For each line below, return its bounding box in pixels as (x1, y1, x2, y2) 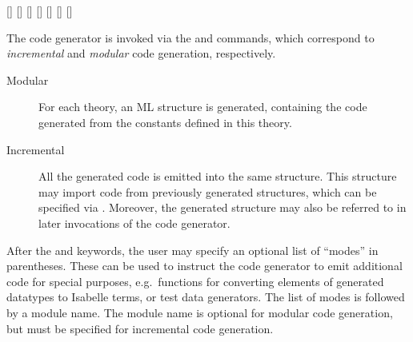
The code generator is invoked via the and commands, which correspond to (6, 29, 375, 46)
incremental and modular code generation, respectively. (6, 45, 276, 62)
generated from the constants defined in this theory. (38, 113, 292, 130)
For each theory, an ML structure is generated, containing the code (38, 98, 367, 115)
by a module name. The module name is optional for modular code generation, (6, 304, 393, 320)
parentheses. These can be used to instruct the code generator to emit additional (6, 257, 403, 274)
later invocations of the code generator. (38, 214, 231, 231)
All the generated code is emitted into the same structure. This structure (38, 168, 397, 185)
